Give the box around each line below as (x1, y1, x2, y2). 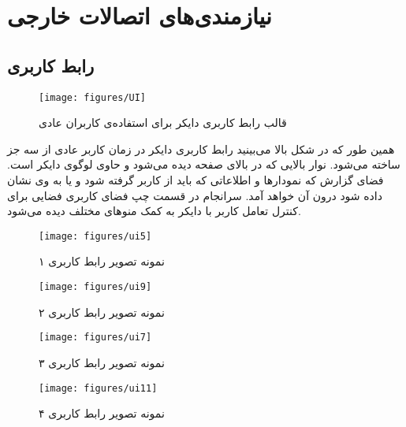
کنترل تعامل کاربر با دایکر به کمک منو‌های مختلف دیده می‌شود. (7, 202, 301, 219)
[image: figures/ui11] (39, 382, 158, 394)
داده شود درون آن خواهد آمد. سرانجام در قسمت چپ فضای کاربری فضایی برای (7, 187, 382, 203)
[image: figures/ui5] (39, 230, 152, 242)
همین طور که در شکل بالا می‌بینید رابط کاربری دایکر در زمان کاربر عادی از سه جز (7, 140, 395, 157)
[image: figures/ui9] (39, 281, 152, 293)
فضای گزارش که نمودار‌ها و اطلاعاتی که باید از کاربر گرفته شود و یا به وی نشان (7, 172, 384, 188)
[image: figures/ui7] (39, 332, 152, 343)
